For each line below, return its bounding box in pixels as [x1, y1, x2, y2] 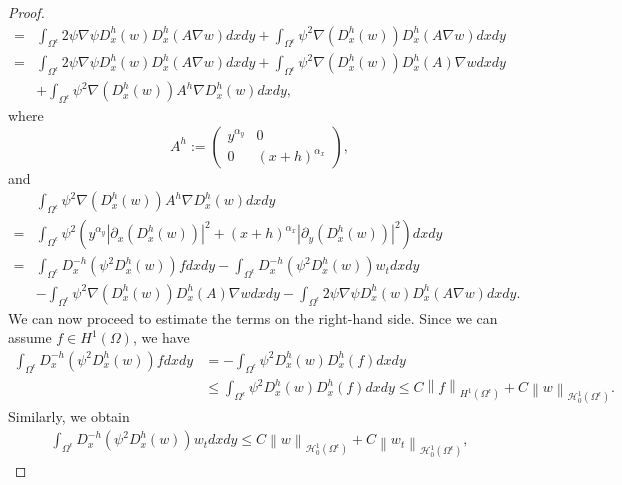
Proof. [8, 2, 45, 22]
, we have [132, 327, 190, 348]
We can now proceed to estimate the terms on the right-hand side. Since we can [8, 307, 498, 328]
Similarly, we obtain [8, 406, 130, 427]
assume [8, 327, 52, 348]
